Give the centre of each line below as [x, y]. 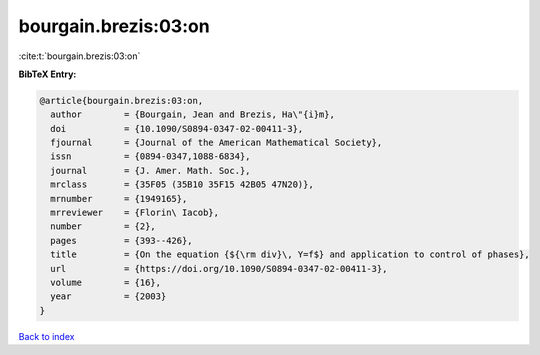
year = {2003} [108, 296]
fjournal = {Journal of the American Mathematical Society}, [216, 143]
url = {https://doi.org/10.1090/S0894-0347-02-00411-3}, [219, 268]
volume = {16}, [106, 282]
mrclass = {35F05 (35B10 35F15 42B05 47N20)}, [182, 184]
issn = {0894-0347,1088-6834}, [150, 156]
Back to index [46, 336]
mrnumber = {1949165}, [119, 198]
